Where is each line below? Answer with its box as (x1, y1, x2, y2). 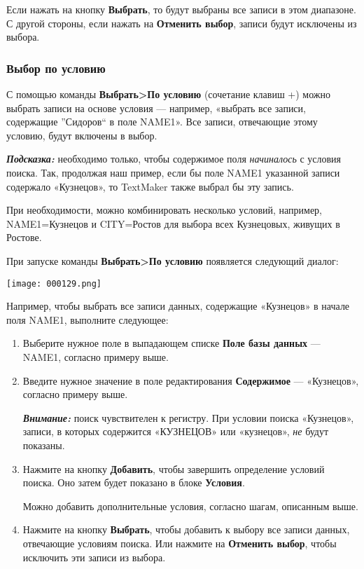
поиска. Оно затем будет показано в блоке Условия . (22, 475, 245, 490)
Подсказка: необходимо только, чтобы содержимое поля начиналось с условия (6, 151, 342, 166)
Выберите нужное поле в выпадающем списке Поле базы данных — (22, 336, 321, 350)
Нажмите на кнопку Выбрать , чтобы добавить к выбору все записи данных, (22, 522, 350, 537)
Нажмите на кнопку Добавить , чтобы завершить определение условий (22, 461, 325, 476)
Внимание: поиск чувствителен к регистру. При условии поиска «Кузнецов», (22, 410, 354, 425)
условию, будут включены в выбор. (6, 128, 157, 142)
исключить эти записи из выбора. (22, 549, 166, 564)
